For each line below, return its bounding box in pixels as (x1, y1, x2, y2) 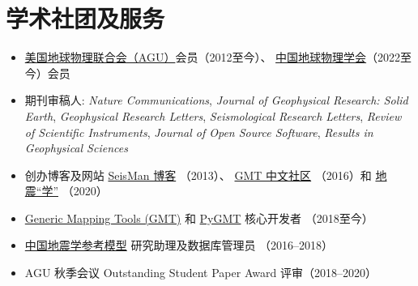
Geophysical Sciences (24, 139, 128, 156)
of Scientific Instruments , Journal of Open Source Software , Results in (24, 123, 373, 140)
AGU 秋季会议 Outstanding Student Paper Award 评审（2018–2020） (24, 264, 377, 281)
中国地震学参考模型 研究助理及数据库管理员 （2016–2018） (24, 237, 334, 254)
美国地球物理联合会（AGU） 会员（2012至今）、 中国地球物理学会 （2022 (24, 49, 401, 66)
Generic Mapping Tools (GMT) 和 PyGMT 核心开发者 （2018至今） (24, 209, 373, 226)
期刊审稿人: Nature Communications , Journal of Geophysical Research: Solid (24, 92, 408, 109)
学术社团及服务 (6, 2, 165, 35)
